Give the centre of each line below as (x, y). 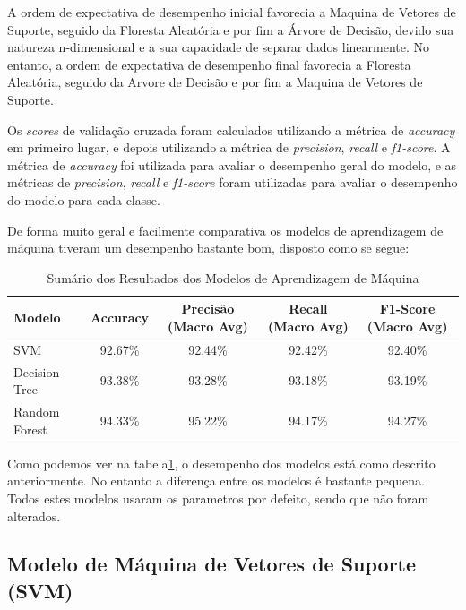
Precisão (208, 309)
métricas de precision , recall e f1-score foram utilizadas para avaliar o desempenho (233, 182)
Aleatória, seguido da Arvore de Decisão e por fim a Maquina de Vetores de (215, 82)
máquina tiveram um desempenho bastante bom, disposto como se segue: (208, 248)
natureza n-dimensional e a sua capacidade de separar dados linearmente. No (219, 47)
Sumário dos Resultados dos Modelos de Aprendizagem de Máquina (233, 277)
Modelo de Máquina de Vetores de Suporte (212, 564)
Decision (37, 371)
